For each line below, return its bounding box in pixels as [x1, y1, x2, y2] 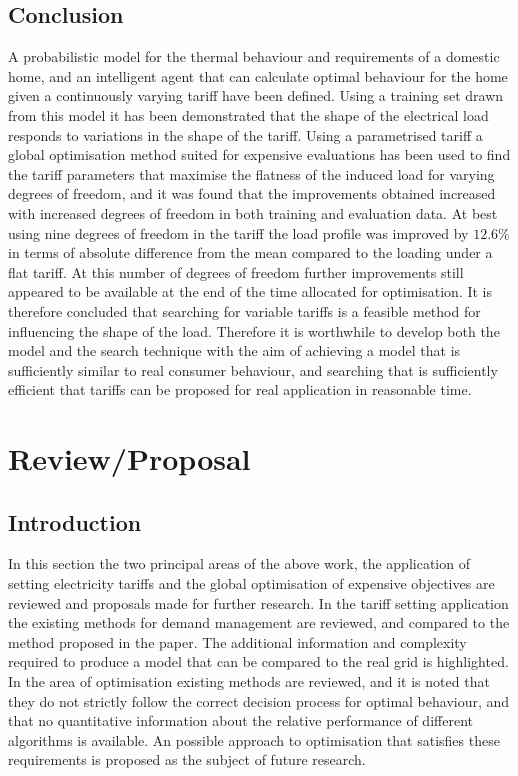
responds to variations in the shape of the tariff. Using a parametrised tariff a [8, 124, 483, 145]
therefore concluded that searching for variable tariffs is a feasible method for [8, 300, 481, 321]
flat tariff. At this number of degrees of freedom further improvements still [8, 261, 464, 282]
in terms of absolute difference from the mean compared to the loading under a [8, 242, 493, 263]
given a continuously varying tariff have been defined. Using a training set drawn [8, 85, 504, 106]
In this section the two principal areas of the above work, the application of [8, 553, 470, 574]
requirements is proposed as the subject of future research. [8, 749, 366, 770]
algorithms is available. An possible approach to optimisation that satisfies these [8, 729, 500, 750]
